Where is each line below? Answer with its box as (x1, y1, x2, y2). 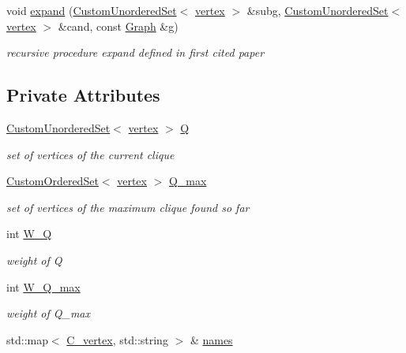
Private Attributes (6, 83, 160, 107)
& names (190, 331, 233, 347)
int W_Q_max (6, 278, 81, 295)
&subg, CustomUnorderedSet (246, 2, 389, 18)
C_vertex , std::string (66, 331, 168, 347)
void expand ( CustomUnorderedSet (6, 2, 177, 18)
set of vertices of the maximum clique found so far (6, 199, 250, 215)
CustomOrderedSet (6, 173, 99, 189)
